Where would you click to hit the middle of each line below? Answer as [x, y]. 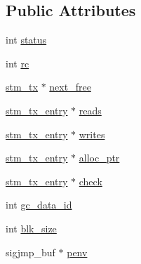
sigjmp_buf [31, 252]
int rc [18, 63]
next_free [70, 87]
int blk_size [31, 228]
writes [92, 134]
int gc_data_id [39, 205]
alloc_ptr [99, 158]
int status [26, 40]
